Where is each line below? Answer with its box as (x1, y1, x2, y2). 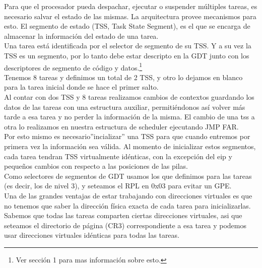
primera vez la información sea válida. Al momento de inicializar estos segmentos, (4, 141, 256, 151)
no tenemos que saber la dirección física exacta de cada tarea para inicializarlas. (4, 200, 251, 211)
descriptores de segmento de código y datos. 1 (4, 60, 143, 73)
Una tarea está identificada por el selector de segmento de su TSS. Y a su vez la (4, 40, 251, 51)
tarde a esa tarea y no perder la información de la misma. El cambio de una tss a (4, 111, 255, 122)
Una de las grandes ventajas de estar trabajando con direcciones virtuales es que (4, 190, 252, 200)
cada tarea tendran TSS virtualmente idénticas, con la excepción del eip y (4, 151, 232, 161)
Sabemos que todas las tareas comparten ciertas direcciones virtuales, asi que (4, 210, 242, 221)
